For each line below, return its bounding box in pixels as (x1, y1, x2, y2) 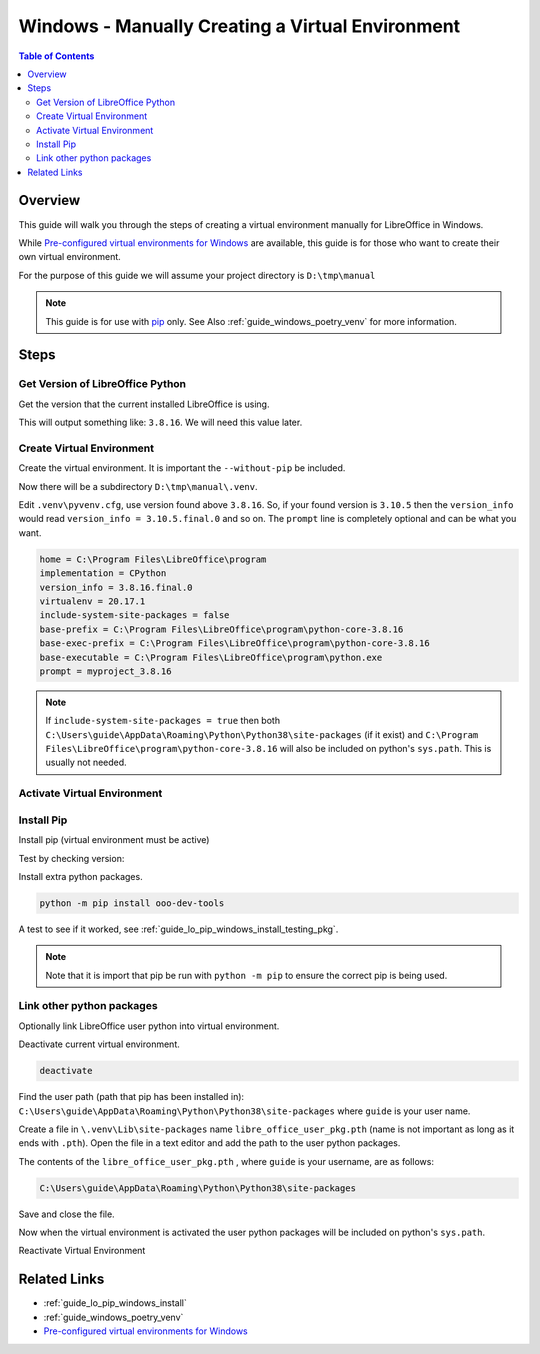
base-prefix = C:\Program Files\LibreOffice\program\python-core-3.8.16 (39, 623, 404, 635)
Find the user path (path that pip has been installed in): (18, 1091, 245, 1103)
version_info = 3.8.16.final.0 (39, 581, 194, 593)
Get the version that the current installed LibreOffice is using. (18, 398, 270, 410)
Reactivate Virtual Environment (18, 1245, 146, 1257)
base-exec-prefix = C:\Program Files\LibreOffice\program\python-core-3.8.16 (39, 638, 430, 649)
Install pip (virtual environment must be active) (18, 834, 210, 846)
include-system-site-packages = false (39, 610, 230, 621)
